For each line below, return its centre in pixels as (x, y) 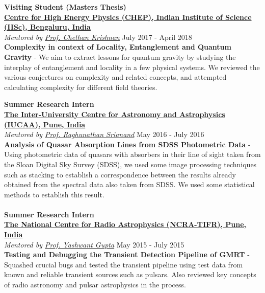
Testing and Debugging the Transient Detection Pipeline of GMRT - (127, 254)
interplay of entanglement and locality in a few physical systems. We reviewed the (132, 67)
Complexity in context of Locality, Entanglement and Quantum (118, 47)
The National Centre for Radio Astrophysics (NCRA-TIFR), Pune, (125, 224)
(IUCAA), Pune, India (45, 124)
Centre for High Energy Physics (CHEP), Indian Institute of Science (128, 17)
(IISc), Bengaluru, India (47, 27)
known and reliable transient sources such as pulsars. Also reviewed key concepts (130, 274)
